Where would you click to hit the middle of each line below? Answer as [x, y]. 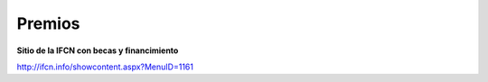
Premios [48, 23]
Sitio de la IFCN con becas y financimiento [98, 50]
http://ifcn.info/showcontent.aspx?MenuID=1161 [105, 67]
